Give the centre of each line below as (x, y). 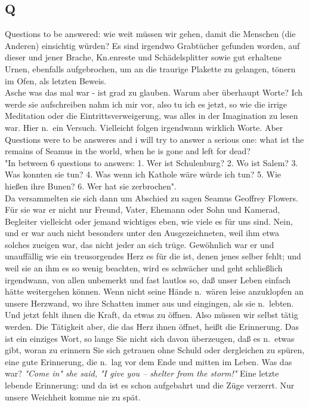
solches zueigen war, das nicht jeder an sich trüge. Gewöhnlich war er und (140, 244)
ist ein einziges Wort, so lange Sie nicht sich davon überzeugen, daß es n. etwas (150, 338)
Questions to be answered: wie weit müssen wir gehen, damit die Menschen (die (150, 34)
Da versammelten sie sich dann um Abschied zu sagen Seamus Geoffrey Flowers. (152, 198)
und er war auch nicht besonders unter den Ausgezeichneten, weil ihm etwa (142, 233)
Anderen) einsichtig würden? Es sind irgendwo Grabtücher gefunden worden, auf (152, 45)
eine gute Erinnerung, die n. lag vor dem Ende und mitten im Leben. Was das (149, 361)
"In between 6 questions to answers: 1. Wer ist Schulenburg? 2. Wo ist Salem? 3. (152, 162)
